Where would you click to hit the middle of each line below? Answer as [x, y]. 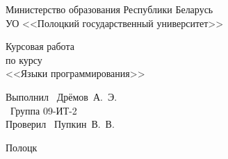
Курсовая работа [40, 46]
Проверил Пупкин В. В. [60, 124]
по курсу [24, 59]
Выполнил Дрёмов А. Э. [62, 96]
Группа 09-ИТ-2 [43, 110]
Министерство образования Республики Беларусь [109, 9]
